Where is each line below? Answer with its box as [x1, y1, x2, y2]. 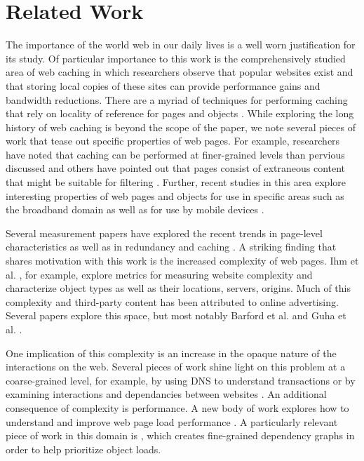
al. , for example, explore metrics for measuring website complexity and [6, 267, 313, 281]
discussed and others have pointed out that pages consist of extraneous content [6, 161, 346, 175]
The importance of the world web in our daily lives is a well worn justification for [6, 37, 356, 52]
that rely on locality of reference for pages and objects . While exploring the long [6, 106, 354, 121]
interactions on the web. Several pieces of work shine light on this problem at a [6, 359, 346, 374]
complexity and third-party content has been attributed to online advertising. [6, 294, 339, 309]
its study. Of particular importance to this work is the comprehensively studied [6, 51, 346, 65]
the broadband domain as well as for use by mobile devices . [6, 202, 264, 217]
